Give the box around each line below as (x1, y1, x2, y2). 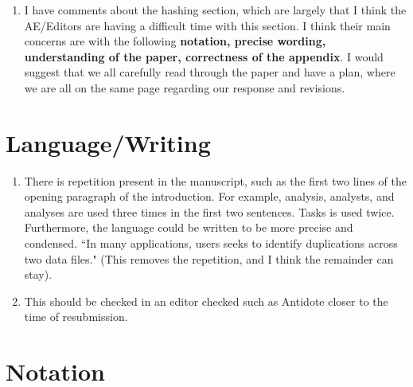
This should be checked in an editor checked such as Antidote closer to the (24, 292, 388, 309)
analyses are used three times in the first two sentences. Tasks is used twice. (24, 203, 395, 220)
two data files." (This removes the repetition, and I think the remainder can (24, 250, 394, 267)
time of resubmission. (24, 308, 128, 325)
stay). (24, 266, 53, 283)
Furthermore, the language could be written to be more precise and (24, 219, 353, 236)
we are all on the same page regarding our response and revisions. (24, 79, 345, 96)
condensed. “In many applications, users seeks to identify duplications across (24, 235, 398, 252)
